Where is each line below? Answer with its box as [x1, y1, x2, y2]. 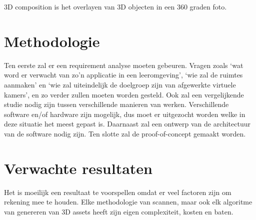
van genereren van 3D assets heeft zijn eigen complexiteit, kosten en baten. [4, 206, 233, 216]
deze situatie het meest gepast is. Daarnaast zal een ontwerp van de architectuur [4, 118, 250, 129]
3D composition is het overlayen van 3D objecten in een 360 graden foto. [4, 1, 227, 11]
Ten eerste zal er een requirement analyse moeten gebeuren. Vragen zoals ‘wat [4, 59, 243, 70]
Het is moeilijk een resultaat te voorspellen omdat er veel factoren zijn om [4, 186, 231, 197]
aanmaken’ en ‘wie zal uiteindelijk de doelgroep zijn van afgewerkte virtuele [4, 79, 236, 89]
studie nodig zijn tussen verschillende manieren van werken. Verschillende [4, 99, 229, 109]
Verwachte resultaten [4, 157, 152, 178]
